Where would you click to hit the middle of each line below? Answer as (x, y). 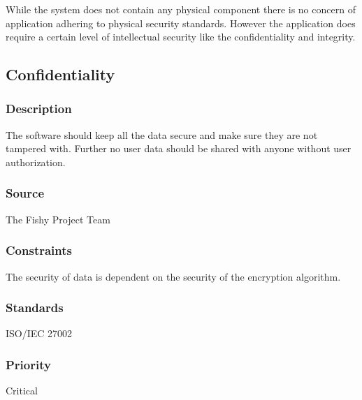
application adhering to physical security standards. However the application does (181, 23)
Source (25, 193)
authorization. (36, 162)
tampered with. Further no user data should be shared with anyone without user (179, 148)
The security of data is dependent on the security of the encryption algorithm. (173, 276)
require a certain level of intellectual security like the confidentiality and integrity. (181, 37)
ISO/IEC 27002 (39, 333)
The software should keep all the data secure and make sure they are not (162, 134)
